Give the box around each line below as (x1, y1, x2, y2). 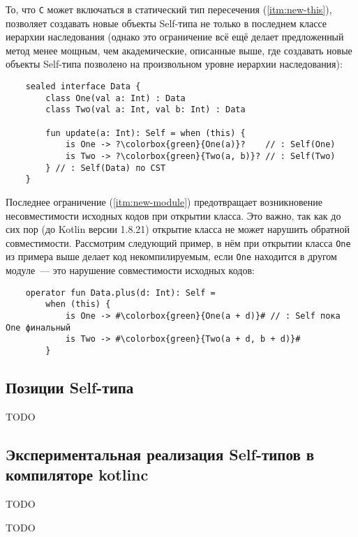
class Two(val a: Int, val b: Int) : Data (45, 105, 246, 115)
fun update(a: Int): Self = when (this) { (45, 128, 246, 138)
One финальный (6, 322, 71, 333)
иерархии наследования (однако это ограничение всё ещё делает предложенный (6, 29, 344, 44)
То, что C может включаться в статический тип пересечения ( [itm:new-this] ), (6, 2, 332, 16)
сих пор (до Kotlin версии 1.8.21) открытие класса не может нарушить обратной (6, 222, 350, 236)
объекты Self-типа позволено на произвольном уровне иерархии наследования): (6, 56, 343, 71)
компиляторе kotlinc (6, 464, 149, 485)
